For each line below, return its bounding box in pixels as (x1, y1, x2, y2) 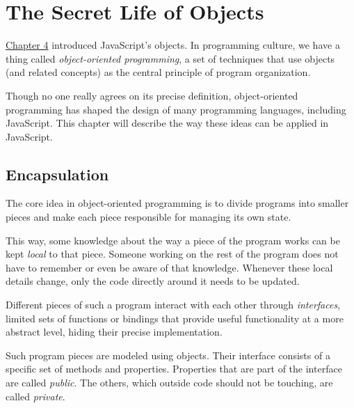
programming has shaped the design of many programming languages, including (6, 102, 346, 116)
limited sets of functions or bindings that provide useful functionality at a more (6, 311, 344, 325)
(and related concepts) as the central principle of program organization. (6, 65, 311, 79)
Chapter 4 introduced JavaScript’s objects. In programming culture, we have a (6, 38, 340, 52)
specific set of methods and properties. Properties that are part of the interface (6, 361, 342, 376)
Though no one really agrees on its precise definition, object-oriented (6, 88, 298, 102)
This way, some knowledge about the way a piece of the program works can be (6, 233, 340, 247)
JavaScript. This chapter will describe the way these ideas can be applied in (6, 116, 329, 130)
